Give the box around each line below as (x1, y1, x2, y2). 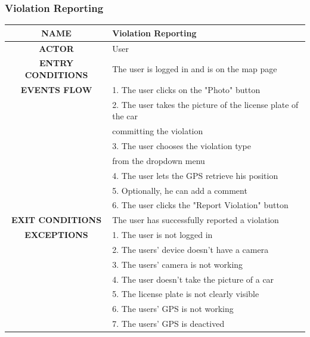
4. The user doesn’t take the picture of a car (112, 273, 274, 285)
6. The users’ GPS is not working (112, 302, 234, 315)
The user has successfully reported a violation (112, 214, 279, 226)
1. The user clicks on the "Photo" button (112, 83, 261, 95)
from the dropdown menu (112, 154, 205, 166)
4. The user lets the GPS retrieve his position (112, 169, 278, 181)
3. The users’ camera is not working (112, 258, 243, 270)
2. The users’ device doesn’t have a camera (112, 243, 269, 255)
